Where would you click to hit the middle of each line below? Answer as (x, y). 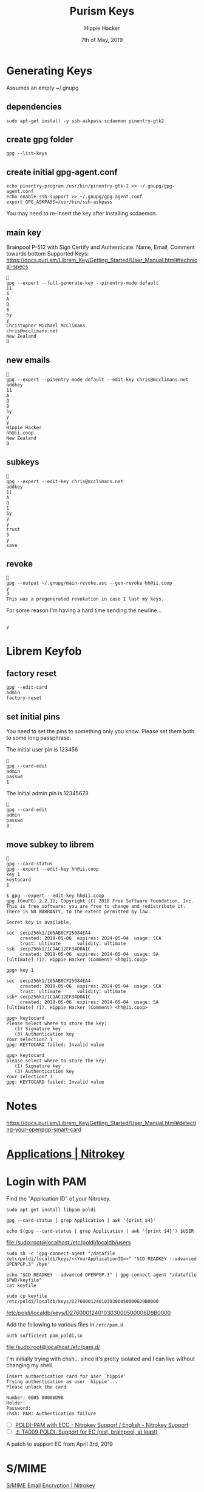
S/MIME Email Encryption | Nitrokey (51, 1485)
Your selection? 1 (29, 1039)
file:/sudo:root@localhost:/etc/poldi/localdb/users (69, 1243)
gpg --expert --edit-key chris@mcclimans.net (65, 481)
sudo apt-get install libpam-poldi (51, 1210)
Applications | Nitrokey (66, 1154)
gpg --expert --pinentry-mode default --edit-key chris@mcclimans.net (97, 379)
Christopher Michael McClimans (46, 326)
